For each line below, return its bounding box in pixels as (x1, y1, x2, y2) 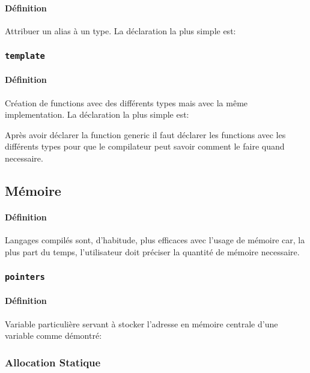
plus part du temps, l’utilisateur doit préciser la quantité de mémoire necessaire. (5, 245, 300, 258)
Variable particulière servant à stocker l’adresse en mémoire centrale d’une (5, 317, 278, 330)
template (5, 51, 45, 61)
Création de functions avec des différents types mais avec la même (5, 96, 248, 109)
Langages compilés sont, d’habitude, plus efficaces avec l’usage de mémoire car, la (5, 234, 305, 246)
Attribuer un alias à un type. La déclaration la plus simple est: (5, 24, 236, 37)
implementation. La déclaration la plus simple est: (5, 108, 189, 121)
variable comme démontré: (5, 329, 102, 342)
